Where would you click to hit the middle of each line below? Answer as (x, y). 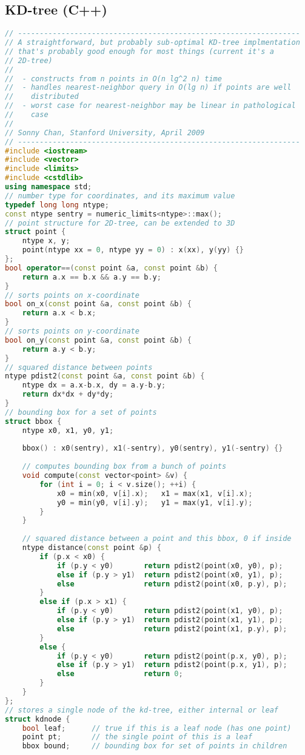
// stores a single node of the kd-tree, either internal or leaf (142, 710)
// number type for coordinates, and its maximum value (120, 196)
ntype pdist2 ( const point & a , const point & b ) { (105, 376)
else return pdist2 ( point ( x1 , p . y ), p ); (172, 629)
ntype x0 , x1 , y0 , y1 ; (68, 430)
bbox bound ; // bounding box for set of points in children (155, 746)
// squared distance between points (79, 367)
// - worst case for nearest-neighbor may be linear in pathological (150, 106)
